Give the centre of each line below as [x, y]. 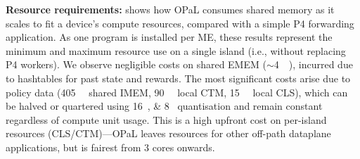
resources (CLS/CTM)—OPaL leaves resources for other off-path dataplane [168, 133]
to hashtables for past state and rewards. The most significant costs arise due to [178, 78]
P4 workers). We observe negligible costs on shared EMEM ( [136, 64]
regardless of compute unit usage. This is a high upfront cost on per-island [166, 119]
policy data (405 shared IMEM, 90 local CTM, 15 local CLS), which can [177, 92]
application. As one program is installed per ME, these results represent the [169, 37]
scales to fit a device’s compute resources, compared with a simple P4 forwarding [180, 23]
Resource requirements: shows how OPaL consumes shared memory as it [170, 9]
